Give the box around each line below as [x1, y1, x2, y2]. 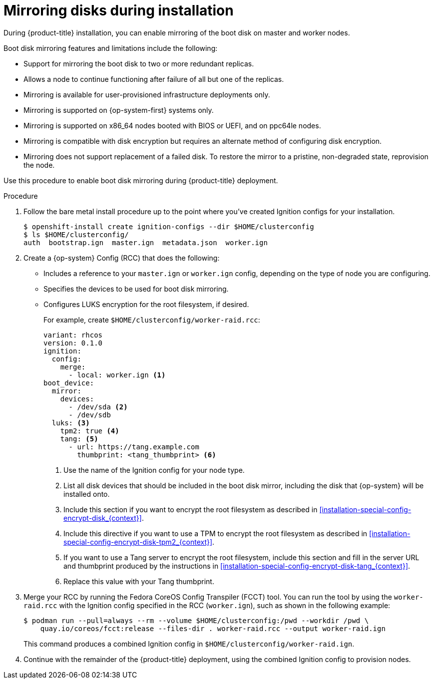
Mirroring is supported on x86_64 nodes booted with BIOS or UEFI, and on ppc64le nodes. [23, 121, 321, 130]
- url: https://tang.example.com [68, 442, 199, 451]
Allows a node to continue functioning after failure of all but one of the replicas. [23, 74, 284, 83]
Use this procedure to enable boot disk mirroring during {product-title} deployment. [3, 176, 278, 185]
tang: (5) [60, 434, 98, 443]
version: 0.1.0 [43, 339, 103, 347]
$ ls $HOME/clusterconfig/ [23, 230, 129, 239]
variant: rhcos [43, 331, 103, 339]
